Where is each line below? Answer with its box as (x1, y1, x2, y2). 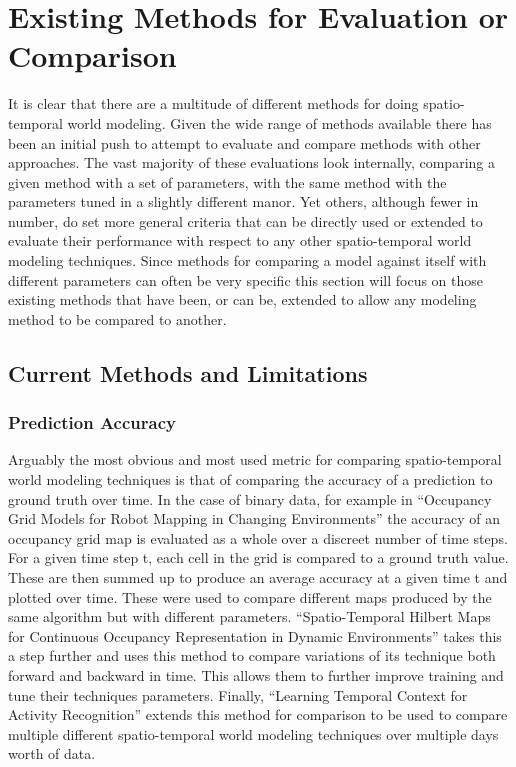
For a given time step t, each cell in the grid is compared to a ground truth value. (8, 547, 509, 568)
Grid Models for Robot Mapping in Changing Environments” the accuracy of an (8, 508, 501, 529)
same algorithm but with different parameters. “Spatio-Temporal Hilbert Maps (8, 606, 491, 627)
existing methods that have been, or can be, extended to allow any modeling (8, 289, 477, 310)
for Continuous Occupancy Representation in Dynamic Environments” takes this (8, 625, 502, 646)
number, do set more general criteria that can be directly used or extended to (8, 210, 483, 231)
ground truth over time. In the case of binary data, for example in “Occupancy (8, 488, 492, 509)
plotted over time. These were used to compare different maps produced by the (8, 586, 492, 607)
